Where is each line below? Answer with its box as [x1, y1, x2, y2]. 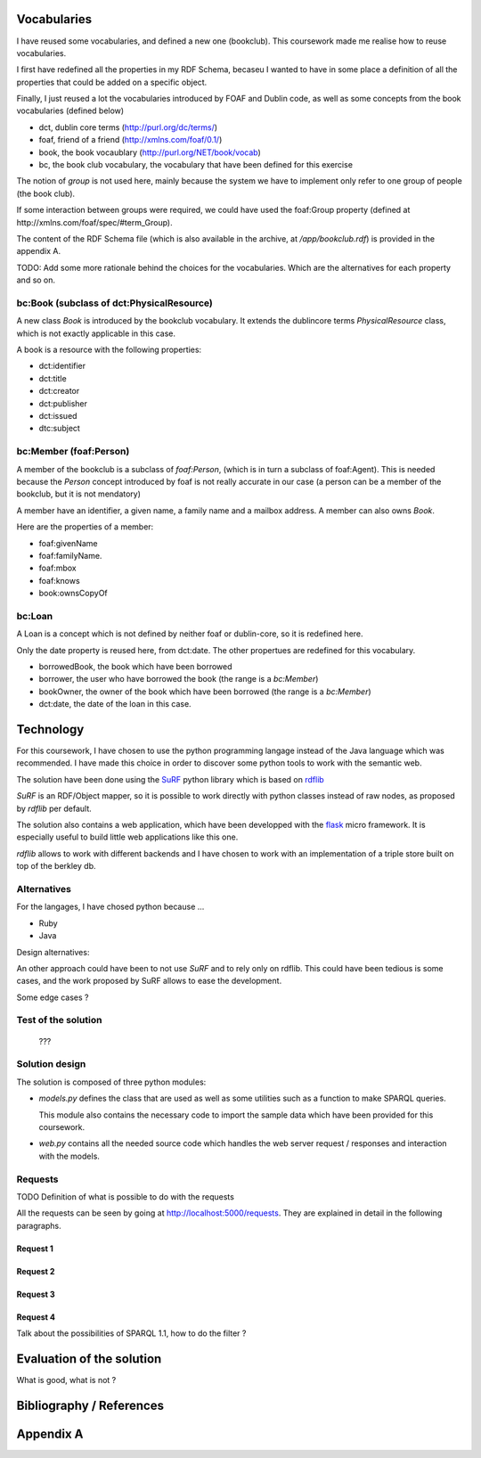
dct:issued [38, 411, 77, 422]
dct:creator [38, 386, 80, 397]
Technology [16, 722, 85, 737]
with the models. [38, 1151, 100, 1161]
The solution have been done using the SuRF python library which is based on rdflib [16, 774, 324, 784]
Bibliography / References [16, 1397, 165, 1413]
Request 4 [16, 1311, 55, 1323]
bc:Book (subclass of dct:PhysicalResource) [16, 297, 213, 309]
